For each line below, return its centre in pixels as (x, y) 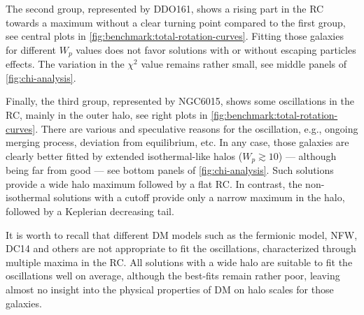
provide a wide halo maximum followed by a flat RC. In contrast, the (154, 183)
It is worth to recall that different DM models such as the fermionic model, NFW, (182, 234)
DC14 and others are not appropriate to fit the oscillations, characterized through (181, 248)
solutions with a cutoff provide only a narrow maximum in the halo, (199, 197)
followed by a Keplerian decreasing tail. (90, 211)
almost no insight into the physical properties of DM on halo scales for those (170, 289)
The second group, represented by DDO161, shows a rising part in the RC (165, 8)
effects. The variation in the (65, 64)
